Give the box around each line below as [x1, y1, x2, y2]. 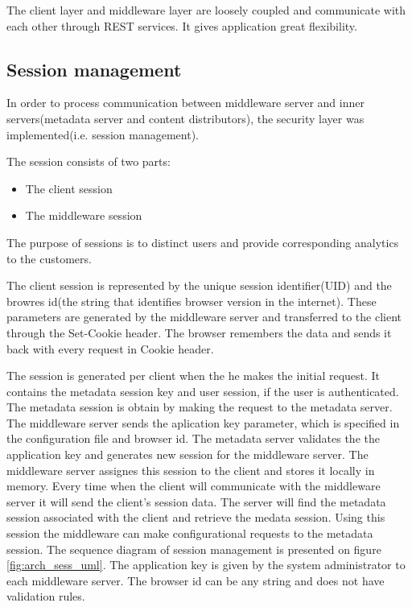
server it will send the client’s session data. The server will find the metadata [6, 493, 386, 510]
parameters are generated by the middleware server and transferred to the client [6, 308, 402, 325]
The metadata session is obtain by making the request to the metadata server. [6, 398, 393, 415]
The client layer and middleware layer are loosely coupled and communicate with [6, 2, 406, 18]
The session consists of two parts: [6, 153, 171, 170]
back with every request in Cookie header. [6, 340, 214, 357]
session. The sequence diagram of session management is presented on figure [6, 540, 381, 557]
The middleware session [25, 207, 142, 224]
